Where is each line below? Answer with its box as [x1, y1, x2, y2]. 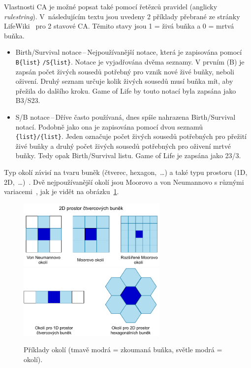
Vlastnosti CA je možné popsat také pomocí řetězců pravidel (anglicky [4, 1, 218, 11]
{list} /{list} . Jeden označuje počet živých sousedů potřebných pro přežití [15, 131, 247, 141]
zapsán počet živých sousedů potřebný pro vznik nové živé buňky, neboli [15, 66, 234, 76]
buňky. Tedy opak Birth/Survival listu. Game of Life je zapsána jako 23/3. [15, 150, 241, 161]
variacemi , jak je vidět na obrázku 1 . [4, 186, 119, 197]
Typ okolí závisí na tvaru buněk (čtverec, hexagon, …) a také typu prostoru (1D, [4, 167, 248, 177]
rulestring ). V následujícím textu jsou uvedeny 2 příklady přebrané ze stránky [4, 11, 240, 21]
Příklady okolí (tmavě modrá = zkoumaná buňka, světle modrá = [24, 344, 222, 355]
